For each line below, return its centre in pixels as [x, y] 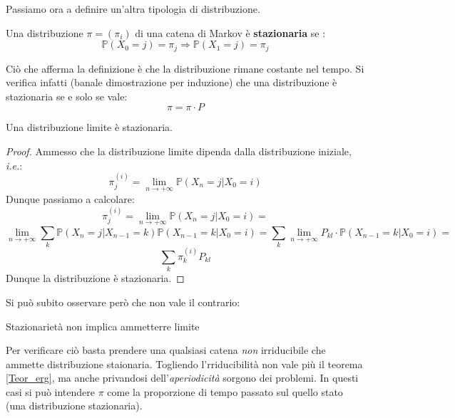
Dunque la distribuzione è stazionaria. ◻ [95, 278]
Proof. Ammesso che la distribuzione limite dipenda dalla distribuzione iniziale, [179, 151]
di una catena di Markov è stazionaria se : [230, 32]
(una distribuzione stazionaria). [74, 406]
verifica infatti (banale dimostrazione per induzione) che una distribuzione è [172, 82]
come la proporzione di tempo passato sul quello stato [225, 391]
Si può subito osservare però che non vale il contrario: [123, 302]
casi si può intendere [51, 391]
